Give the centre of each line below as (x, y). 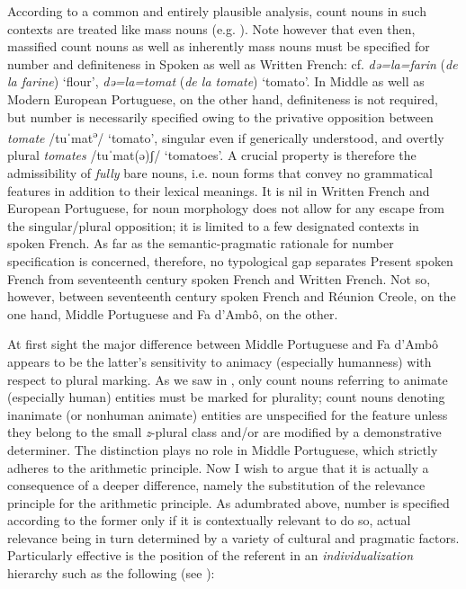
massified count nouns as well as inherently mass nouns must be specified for (219, 46)
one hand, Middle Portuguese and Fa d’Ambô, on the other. (173, 313)
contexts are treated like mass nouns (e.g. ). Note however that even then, (211, 28)
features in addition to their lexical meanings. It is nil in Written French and (219, 190)
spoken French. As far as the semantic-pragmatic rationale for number (201, 243)
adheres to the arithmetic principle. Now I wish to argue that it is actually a (218, 467)
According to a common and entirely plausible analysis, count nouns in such (217, 11)
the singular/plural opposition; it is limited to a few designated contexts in (213, 225)
